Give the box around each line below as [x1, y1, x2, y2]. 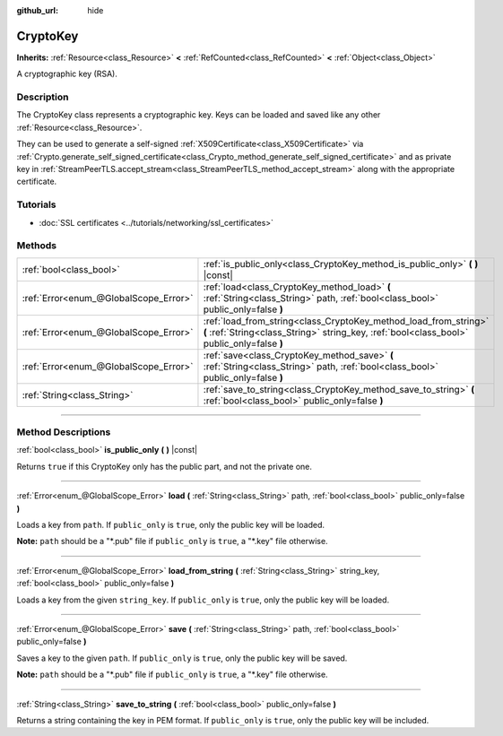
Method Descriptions [16, 426, 111, 438]
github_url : [16, 5, 58, 15]
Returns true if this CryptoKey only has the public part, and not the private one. [16, 461, 313, 472]
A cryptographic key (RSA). [16, 68, 118, 80]
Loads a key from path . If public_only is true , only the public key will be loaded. [16, 519, 325, 530]
